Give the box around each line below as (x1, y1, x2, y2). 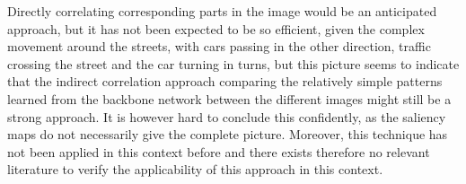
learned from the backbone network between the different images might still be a (7, 89, 452, 108)
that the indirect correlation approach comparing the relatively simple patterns (7, 72, 443, 91)
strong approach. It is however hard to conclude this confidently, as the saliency (7, 107, 446, 126)
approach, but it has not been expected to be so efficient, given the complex (7, 19, 425, 38)
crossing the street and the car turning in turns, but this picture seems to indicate (7, 54, 460, 73)
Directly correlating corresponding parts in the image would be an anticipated (7, 2, 437, 20)
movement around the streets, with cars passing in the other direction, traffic (7, 37, 431, 56)
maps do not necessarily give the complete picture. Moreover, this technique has (7, 125, 448, 144)
